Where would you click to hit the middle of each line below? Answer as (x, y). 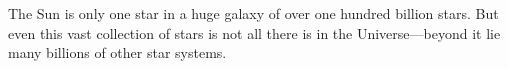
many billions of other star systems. (117, 52)
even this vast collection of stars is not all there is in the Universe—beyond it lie (254, 32)
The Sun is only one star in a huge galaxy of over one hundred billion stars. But (253, 13)
